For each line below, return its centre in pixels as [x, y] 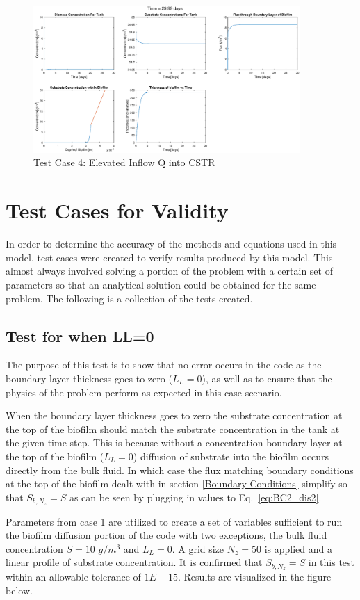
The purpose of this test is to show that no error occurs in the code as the [164, 365]
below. [19, 590]
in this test [332, 562]
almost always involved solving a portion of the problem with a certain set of [169, 271]
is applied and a [298, 548]
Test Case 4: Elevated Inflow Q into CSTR [124, 162]
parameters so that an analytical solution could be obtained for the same [161, 284]
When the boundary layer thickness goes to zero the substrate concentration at [174, 415]
